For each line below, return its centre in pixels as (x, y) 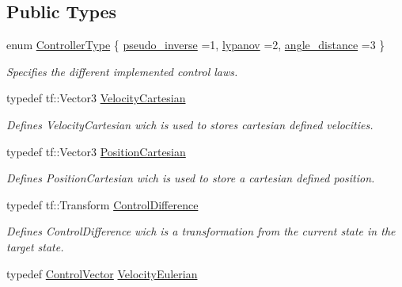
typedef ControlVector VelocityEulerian (102, 273)
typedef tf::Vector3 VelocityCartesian (96, 98)
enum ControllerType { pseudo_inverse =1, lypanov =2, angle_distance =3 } (196, 45)
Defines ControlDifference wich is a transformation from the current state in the (201, 231)
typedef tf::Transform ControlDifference (102, 204)
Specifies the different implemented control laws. (122, 71)
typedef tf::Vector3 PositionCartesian (96, 151)
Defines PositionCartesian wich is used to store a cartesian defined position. (191, 178)
